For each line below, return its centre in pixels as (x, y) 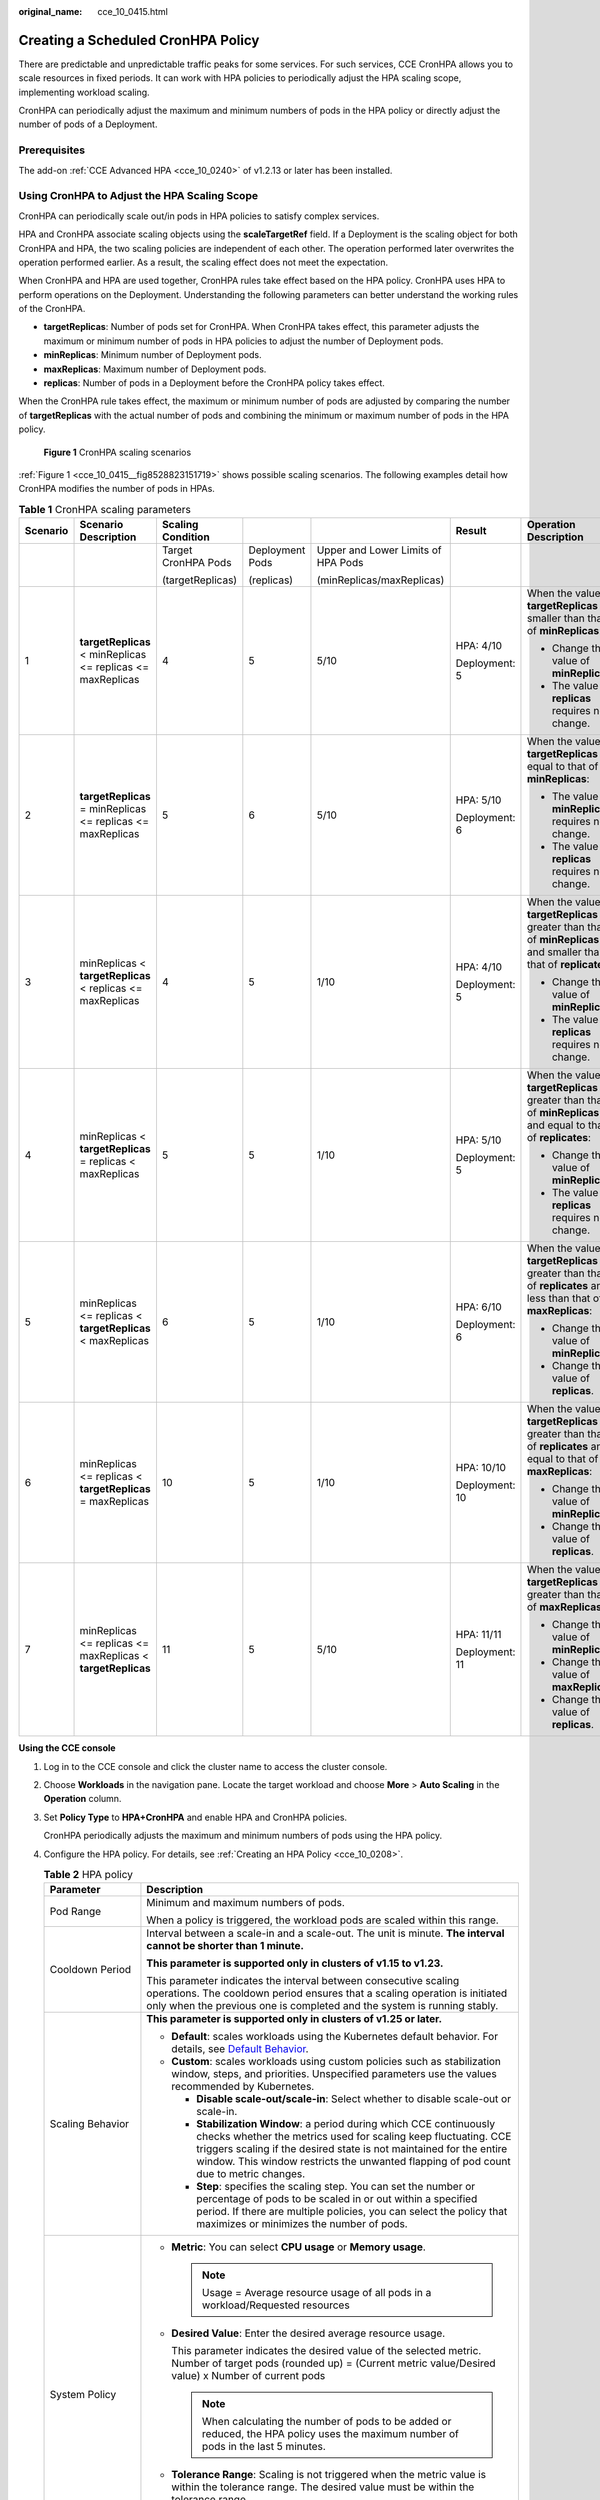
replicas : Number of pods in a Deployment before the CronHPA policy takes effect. (214, 383)
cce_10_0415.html (133, 11)
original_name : (50, 11)
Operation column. (82, 1799)
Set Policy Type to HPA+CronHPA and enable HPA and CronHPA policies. (195, 1817)
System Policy (83, 2395)
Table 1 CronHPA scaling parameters (105, 509)
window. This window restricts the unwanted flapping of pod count (353, 2162)
